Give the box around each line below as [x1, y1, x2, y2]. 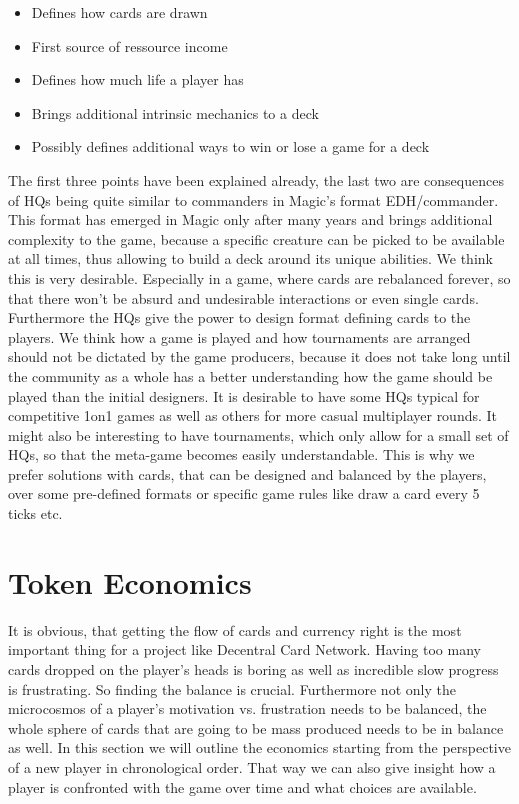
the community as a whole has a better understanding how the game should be [8, 365, 493, 386]
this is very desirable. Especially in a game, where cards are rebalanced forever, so [8, 267, 511, 288]
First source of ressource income [31, 35, 228, 56]
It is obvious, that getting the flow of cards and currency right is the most [8, 619, 462, 640]
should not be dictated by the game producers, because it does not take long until [8, 346, 511, 367]
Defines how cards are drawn [31, 2, 208, 22]
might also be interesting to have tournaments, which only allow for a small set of [8, 424, 509, 445]
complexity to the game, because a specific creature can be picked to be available [8, 228, 505, 249]
